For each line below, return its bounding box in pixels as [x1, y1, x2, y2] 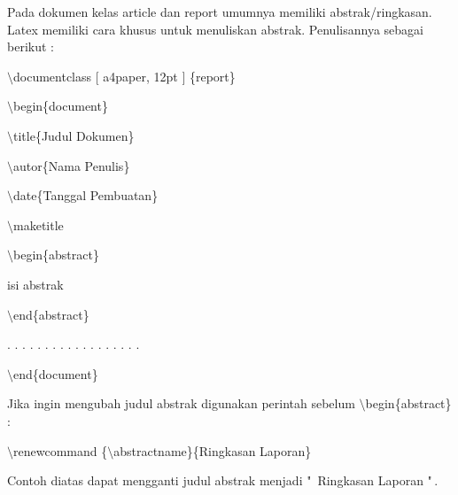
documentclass [13, 66, 92, 85]
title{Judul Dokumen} [13, 126, 135, 144]
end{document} [13, 364, 98, 383]
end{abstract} [13, 305, 89, 323]
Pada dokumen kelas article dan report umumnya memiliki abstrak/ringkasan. [7, 3, 432, 20]
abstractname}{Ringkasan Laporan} [113, 441, 312, 460]
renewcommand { [13, 441, 108, 460]
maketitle [13, 215, 64, 234]
